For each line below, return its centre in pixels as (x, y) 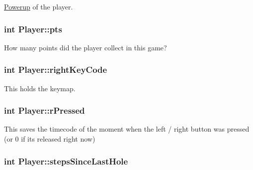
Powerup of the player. (39, 6)
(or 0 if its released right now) (50, 139)
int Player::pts (33, 29)
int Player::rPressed (44, 110)
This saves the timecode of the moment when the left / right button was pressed (127, 129)
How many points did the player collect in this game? (85, 47)
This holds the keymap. (40, 88)
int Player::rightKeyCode (56, 70)
